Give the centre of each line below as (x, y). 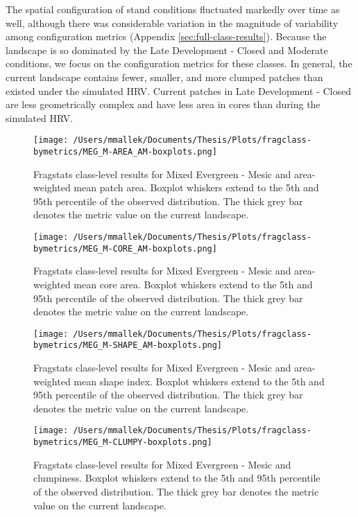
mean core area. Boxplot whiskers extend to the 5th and (193, 284)
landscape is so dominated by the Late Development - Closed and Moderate (167, 50)
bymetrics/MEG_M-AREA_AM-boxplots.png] (125, 152)
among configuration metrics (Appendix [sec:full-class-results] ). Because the (166, 36)
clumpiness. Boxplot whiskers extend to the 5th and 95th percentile (177, 478)
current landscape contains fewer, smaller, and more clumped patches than (164, 77)
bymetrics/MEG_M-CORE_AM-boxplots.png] (125, 248)
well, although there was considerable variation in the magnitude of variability (172, 23)
